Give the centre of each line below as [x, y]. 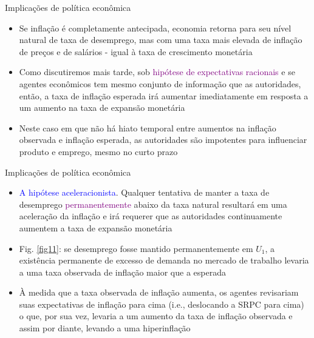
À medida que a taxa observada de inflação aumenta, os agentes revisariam [159, 292]
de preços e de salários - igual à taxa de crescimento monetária [136, 51]
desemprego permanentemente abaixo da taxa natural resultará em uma [153, 204]
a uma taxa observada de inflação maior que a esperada [122, 272]
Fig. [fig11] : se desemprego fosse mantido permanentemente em [136, 248]
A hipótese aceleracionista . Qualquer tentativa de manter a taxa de [144, 192]
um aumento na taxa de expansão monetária [102, 108]
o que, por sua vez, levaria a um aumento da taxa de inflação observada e [156, 316]
